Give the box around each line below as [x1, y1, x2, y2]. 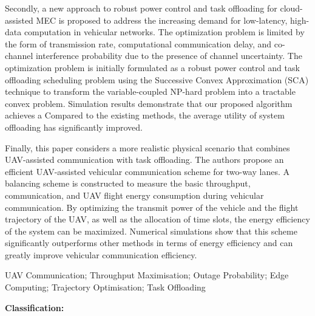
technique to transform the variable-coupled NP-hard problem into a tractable [5, 85, 296, 98]
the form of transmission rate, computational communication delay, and [5, 37, 272, 50]
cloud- [280, 2, 303, 14]
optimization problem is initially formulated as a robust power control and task [5, 61, 300, 74]
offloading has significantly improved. [5, 120, 143, 133]
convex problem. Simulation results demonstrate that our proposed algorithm [5, 97, 293, 109]
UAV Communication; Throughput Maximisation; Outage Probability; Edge [5, 269, 289, 281]
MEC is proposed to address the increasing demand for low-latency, [36, 13, 288, 26]
